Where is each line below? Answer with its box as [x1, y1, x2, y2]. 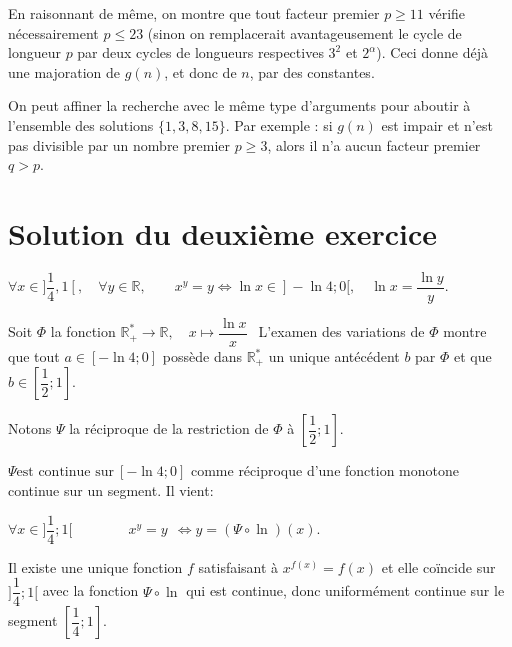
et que [454, 346, 492, 366]
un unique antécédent [268, 346, 400, 366]
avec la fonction [42, 580, 139, 601]
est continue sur [16, 465, 114, 480]
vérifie [428, 3, 466, 23]
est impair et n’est [381, 114, 493, 135]
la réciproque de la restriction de [69, 418, 269, 439]
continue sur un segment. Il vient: [8, 480, 214, 501]
